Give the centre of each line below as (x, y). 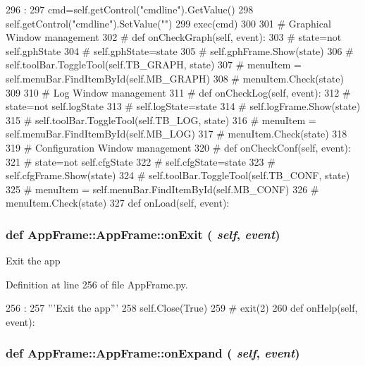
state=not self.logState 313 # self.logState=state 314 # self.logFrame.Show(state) (183, 106)
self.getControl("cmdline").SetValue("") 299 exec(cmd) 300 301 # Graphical (168, 23)
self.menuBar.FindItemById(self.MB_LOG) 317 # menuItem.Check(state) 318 (177, 134)
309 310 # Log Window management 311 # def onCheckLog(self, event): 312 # (178, 92)
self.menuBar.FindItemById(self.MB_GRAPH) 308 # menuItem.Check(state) (175, 78)
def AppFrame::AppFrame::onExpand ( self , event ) (153, 353)
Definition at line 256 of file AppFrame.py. (97, 284)
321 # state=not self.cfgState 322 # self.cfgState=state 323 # (141, 161)
